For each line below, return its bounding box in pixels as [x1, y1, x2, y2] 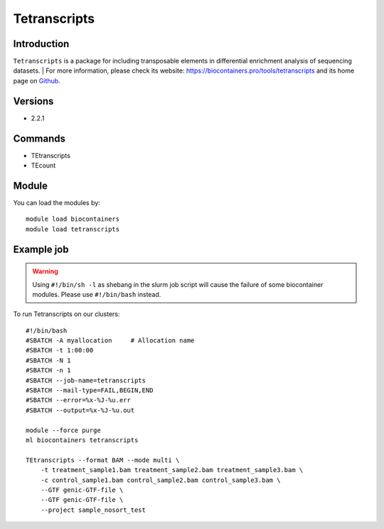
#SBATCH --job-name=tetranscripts [26, 376, 146, 384]
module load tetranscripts [26, 225, 120, 233]
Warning [32, 267, 58, 276]
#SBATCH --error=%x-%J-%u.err [26, 396, 132, 404]
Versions [13, 95, 54, 107]
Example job [13, 243, 69, 256]
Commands [13, 132, 66, 145]
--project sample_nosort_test [40, 506, 146, 514]
